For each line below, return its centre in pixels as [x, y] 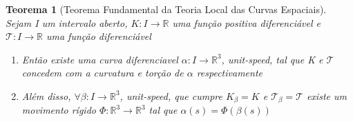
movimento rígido [59, 110]
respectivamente [229, 73]
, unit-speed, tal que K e [272, 59]
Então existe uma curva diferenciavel [100, 59]
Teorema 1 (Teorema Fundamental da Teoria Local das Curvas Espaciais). [166, 9]
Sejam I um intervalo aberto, [67, 22]
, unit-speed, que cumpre [171, 95]
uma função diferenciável [98, 36]
